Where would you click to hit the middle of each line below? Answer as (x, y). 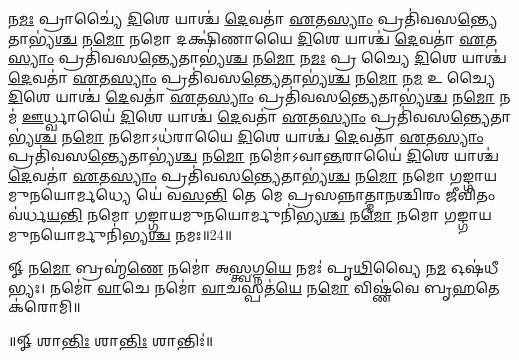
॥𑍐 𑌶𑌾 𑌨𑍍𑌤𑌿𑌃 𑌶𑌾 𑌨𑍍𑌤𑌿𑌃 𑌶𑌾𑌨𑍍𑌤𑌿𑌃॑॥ (111, 339)
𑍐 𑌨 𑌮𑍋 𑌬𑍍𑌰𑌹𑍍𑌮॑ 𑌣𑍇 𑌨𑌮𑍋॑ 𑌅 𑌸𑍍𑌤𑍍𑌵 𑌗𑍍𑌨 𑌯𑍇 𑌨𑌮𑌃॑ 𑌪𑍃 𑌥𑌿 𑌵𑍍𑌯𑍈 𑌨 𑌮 (227, 267)
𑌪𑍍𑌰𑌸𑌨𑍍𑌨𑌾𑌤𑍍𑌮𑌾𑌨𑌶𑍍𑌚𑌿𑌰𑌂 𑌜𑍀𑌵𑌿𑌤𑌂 (391, 194)
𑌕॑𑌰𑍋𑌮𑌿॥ (44, 306)
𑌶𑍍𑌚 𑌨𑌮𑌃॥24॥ (190, 233)
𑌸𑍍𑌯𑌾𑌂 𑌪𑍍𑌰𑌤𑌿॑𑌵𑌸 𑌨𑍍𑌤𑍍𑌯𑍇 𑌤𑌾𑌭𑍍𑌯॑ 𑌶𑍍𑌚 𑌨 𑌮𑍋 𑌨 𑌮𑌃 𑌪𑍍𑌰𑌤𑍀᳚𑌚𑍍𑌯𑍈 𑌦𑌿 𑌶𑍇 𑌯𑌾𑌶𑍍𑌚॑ (257, 57)
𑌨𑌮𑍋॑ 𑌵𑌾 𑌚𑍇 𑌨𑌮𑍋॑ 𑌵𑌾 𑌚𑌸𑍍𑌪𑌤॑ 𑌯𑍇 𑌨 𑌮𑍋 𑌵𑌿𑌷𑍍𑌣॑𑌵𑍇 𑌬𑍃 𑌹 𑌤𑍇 (275, 286)
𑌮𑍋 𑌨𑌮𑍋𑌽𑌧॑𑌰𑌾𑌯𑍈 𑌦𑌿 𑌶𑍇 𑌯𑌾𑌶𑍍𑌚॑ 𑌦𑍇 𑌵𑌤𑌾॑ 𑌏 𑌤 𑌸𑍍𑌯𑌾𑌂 (278, 135)
